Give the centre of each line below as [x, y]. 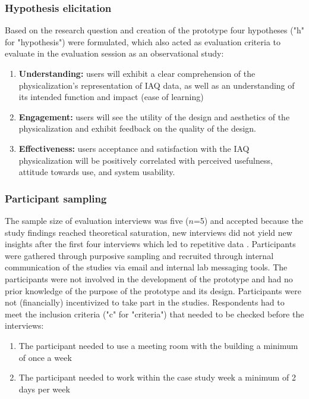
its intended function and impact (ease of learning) [111, 97]
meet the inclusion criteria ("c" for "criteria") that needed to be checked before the [154, 314]
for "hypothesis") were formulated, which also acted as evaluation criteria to [143, 41]
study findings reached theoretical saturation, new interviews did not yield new [149, 232]
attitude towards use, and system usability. [97, 172]
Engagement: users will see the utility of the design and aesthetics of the [154, 116]
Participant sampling [56, 198]
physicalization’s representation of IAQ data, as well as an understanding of [157, 85]
